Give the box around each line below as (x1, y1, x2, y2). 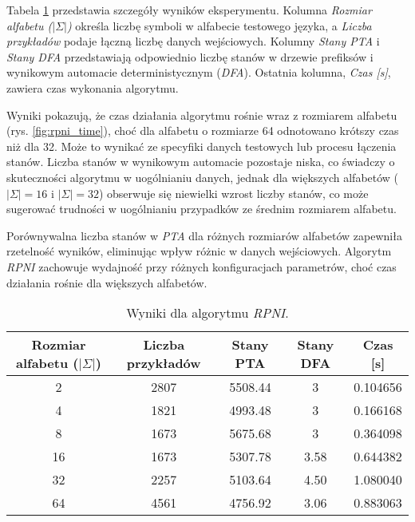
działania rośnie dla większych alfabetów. (6, 274, 207, 291)
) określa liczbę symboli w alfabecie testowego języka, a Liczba (66, 17, 372, 34)
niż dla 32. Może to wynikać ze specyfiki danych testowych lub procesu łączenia (6, 137, 397, 154)
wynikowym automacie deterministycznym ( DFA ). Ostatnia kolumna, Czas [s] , (6, 64, 391, 81)
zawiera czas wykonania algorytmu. (6, 79, 179, 96)
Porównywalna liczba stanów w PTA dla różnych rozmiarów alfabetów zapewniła (6, 227, 402, 243)
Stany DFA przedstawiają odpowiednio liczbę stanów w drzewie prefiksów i (6, 48, 373, 65)
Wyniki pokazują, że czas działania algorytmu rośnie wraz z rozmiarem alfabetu (6, 106, 397, 123)
